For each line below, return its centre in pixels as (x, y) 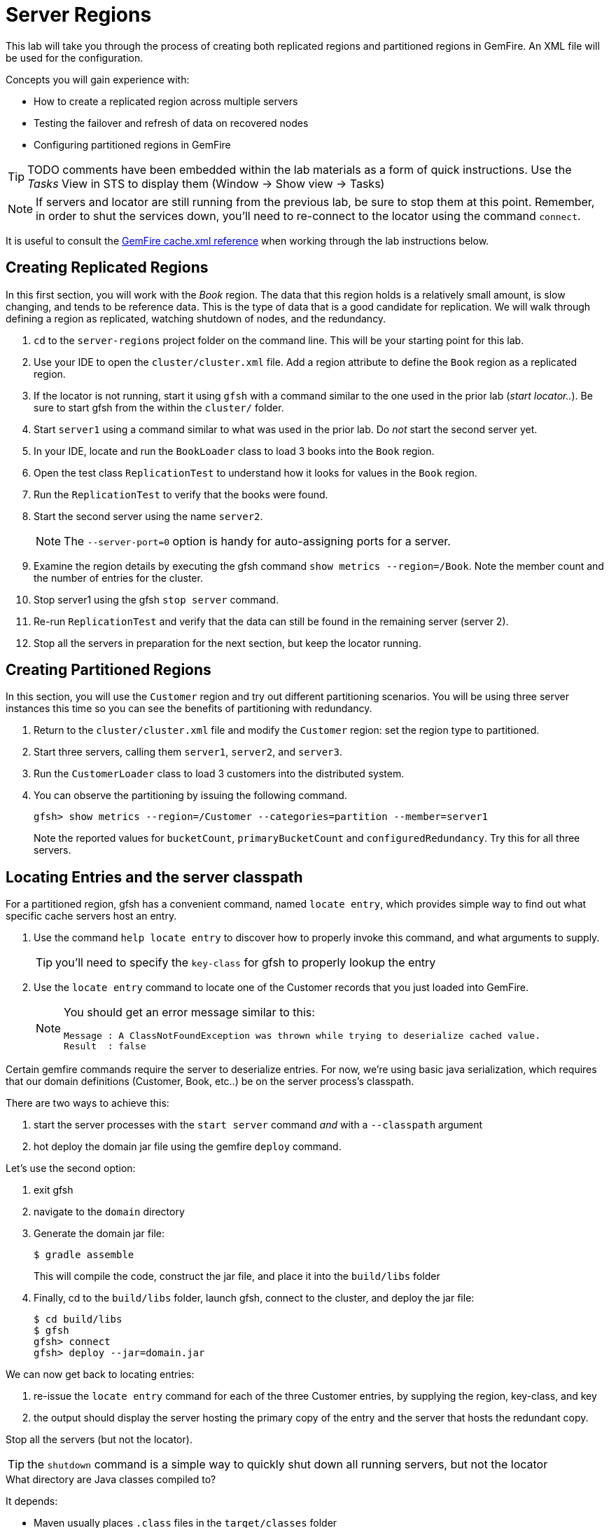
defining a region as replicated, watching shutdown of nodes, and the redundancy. (196, 318)
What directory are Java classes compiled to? (111, 1480)
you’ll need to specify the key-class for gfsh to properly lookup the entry (246, 963)
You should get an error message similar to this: (189, 1012)
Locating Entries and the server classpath (154, 877)
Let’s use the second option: (71, 1168)
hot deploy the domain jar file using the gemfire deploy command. (188, 1147)
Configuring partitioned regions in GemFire (132, 144)
